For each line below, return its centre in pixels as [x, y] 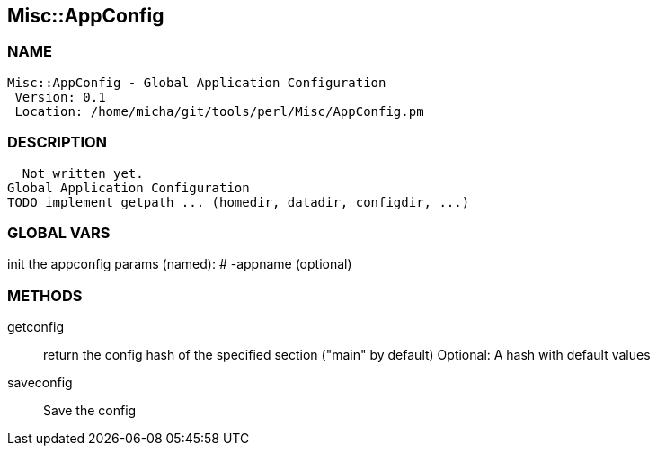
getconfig [36, 327]
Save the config [90, 411]
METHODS [45, 295]
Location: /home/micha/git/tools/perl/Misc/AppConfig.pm [219, 111]
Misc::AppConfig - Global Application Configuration [197, 82]
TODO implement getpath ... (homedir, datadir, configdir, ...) [239, 202]
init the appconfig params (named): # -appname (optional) [180, 264]
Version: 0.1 [60, 97]
